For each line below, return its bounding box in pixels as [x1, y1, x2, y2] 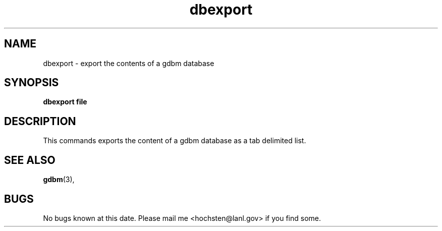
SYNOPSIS [4, 76, 59, 89]
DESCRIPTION [4, 114, 76, 128]
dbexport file [43, 97, 87, 106]
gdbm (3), [43, 175, 75, 184]
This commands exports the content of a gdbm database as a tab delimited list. [43, 136, 306, 145]
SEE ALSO [4, 153, 56, 166]
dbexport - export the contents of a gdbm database [43, 59, 214, 68]
